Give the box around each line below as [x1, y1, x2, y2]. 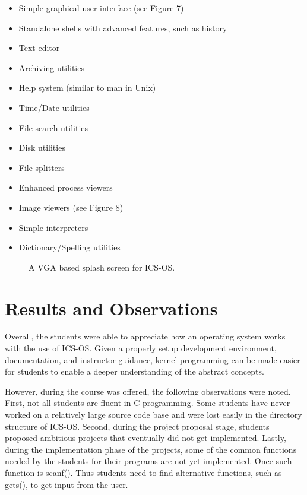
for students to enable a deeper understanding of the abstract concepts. [5, 365, 264, 377]
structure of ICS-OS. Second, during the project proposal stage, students [5, 420, 270, 432]
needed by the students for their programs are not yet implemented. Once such [5, 455, 292, 467]
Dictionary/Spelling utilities [18, 241, 121, 253]
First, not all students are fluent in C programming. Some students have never [5, 396, 290, 409]
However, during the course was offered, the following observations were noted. [5, 385, 291, 397]
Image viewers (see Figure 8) [18, 201, 124, 213]
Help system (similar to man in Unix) [18, 81, 156, 94]
